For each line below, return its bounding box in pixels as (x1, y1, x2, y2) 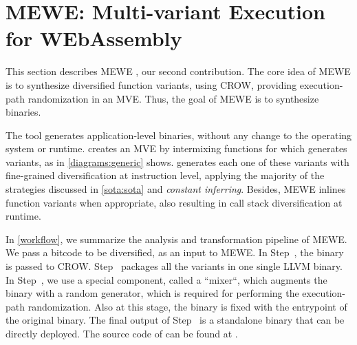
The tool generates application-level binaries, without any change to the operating (6, 127, 352, 142)
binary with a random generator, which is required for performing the (6, 286, 299, 300)
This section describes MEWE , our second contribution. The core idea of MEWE (6, 64, 351, 79)
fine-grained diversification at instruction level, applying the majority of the (6, 168, 325, 182)
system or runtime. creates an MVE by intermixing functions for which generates (6, 141, 347, 156)
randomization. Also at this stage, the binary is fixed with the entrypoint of (28, 299, 347, 313)
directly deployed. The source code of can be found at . (6, 326, 238, 340)
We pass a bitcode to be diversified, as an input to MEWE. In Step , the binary (6, 245, 344, 260)
